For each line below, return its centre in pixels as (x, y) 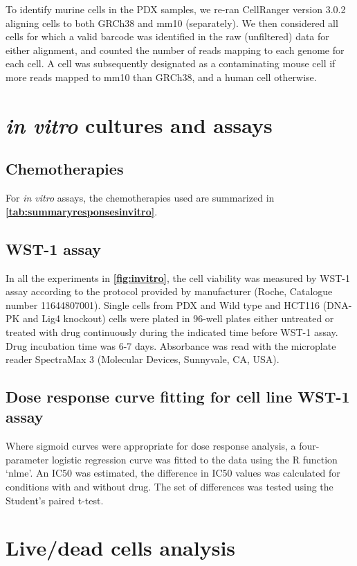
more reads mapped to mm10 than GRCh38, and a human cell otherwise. (161, 77)
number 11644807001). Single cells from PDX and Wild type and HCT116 (163, 304)
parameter (27, 459)
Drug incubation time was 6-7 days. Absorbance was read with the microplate (171, 345)
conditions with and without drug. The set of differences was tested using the (170, 487)
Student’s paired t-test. (55, 500)
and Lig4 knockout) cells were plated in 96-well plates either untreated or (178, 318)
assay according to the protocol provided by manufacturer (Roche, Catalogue (169, 291)
